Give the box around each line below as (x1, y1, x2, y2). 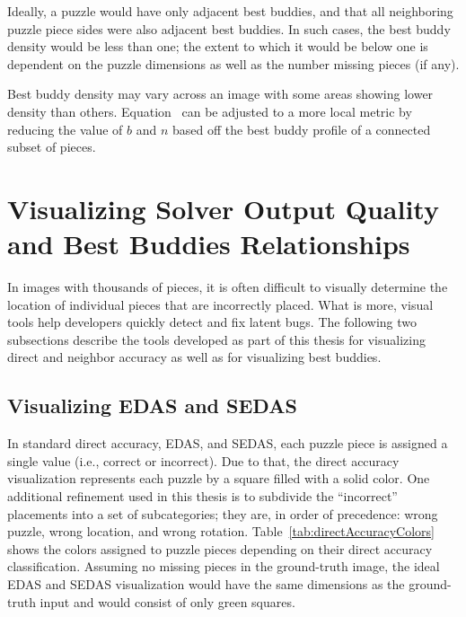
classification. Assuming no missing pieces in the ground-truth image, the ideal (7, 557, 440, 576)
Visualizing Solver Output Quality (7, 190, 439, 226)
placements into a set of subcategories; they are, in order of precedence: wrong (7, 504, 438, 523)
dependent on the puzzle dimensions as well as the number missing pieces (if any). (7, 54, 460, 73)
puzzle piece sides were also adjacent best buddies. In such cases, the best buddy (7, 19, 451, 38)
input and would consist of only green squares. (40, 592, 295, 611)
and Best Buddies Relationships (7, 225, 410, 262)
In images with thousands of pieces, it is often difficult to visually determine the (7, 278, 448, 296)
